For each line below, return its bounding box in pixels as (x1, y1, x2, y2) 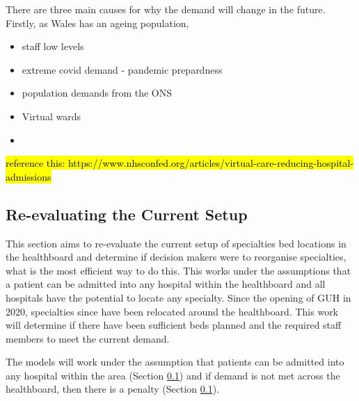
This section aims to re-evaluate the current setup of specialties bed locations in (6, 236, 346, 250)
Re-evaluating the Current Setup (6, 203, 248, 224)
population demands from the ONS (22, 85, 173, 100)
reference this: (6, 156, 65, 170)
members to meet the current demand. (6, 331, 170, 345)
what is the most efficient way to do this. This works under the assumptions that (6, 263, 351, 277)
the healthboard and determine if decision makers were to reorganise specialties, (6, 249, 346, 264)
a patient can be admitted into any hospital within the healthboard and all (6, 277, 326, 291)
